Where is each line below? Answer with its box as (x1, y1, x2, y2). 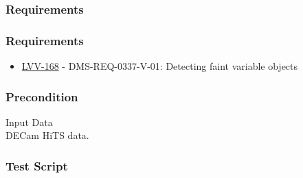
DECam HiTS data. (5, 128, 89, 142)
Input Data (5, 114, 53, 129)
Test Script (5, 157, 68, 174)
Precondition (5, 88, 78, 105)
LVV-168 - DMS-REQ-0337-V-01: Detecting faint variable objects (21, 59, 298, 73)
